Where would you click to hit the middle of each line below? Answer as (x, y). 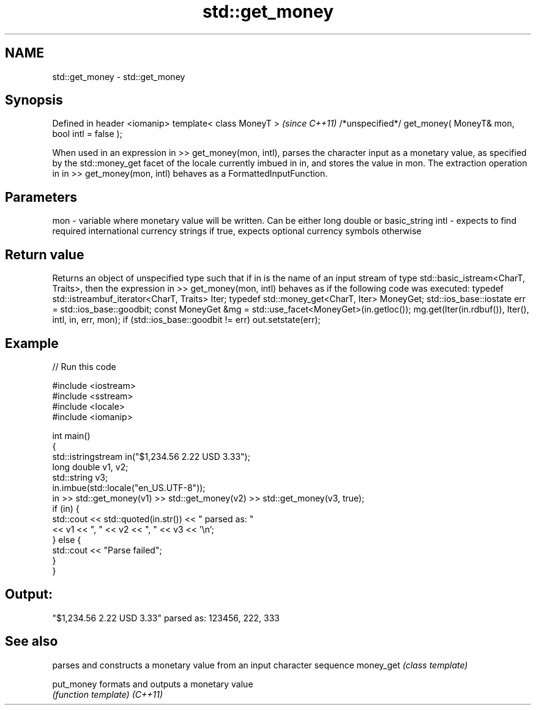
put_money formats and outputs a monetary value (153, 684)
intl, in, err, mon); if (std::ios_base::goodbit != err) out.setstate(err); (186, 320)
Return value (45, 254)
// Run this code (84, 366)
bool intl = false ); (87, 134)
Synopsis (34, 100)
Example (32, 343)
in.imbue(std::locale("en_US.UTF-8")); (129, 487)
